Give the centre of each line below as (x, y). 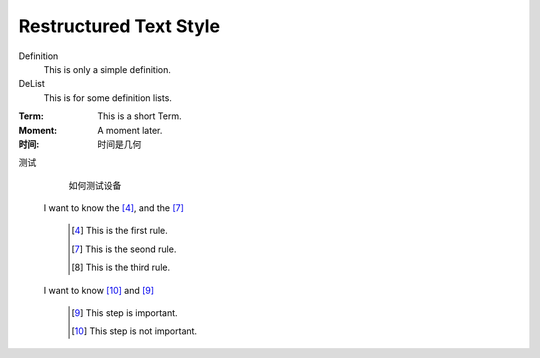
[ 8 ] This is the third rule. (120, 267)
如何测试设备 (95, 185)
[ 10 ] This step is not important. (134, 331)
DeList (31, 84)
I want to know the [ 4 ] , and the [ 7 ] (114, 208)
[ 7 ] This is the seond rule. (124, 249)
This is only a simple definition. (107, 69)
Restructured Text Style (119, 26)
